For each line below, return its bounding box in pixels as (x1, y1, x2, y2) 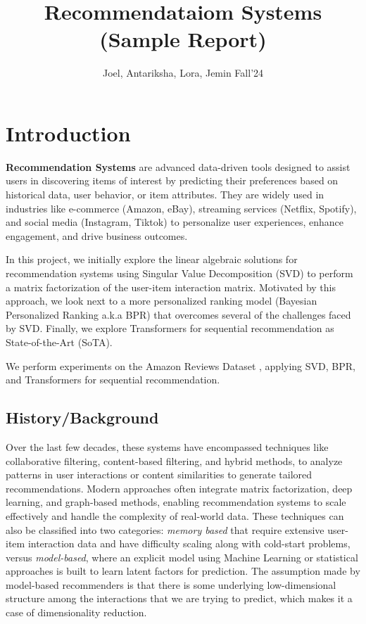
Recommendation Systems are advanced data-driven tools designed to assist (6, 159, 351, 174)
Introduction (6, 118, 131, 147)
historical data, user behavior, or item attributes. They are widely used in (6, 187, 324, 202)
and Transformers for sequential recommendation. (6, 372, 220, 387)
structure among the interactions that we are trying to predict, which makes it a (6, 591, 353, 606)
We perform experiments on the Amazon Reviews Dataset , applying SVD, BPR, (6, 358, 355, 373)
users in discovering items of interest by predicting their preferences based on (6, 173, 339, 188)
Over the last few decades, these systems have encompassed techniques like (6, 439, 329, 454)
